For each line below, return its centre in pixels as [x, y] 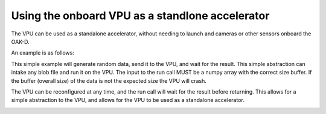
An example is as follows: [43, 53]
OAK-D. [20, 41]
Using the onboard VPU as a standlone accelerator [140, 16]
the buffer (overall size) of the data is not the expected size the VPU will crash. [109, 80]
